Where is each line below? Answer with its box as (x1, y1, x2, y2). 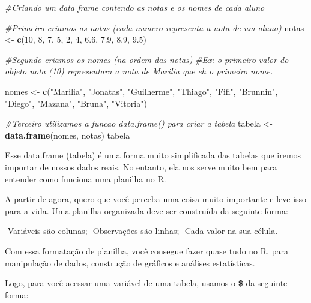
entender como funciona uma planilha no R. (5, 172, 166, 185)
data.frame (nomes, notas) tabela (5, 128, 130, 141)
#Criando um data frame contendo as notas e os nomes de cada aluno (5, 1, 265, 13)
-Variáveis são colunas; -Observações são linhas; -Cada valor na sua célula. (5, 224, 278, 237)
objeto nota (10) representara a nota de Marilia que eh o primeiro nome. (5, 65, 273, 77)
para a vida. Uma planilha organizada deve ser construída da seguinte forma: (5, 204, 288, 217)
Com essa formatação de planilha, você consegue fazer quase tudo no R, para (5, 244, 288, 257)
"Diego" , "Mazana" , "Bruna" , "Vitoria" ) (5, 97, 147, 109)
